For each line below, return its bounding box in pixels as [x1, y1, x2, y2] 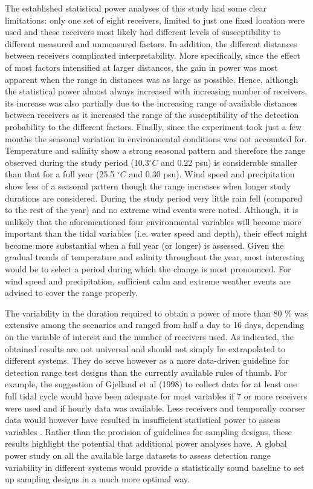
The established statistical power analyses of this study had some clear [5, 2, 267, 14]
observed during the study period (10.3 [5, 156, 149, 168]
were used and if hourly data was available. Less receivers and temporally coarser [5, 401, 306, 414]
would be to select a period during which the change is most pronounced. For [5, 263, 291, 275]
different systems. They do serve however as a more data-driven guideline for [5, 354, 289, 367]
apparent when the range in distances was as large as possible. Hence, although [5, 73, 298, 85]
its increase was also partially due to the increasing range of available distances [5, 96, 298, 109]
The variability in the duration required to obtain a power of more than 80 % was [5, 306, 308, 319]
